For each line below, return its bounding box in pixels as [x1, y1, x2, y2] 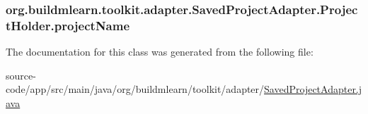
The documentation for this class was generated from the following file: [6, 44, 314, 59]
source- [6, 68, 36, 82]
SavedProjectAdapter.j [264, 82, 362, 96]
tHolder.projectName [6, 16, 130, 34]
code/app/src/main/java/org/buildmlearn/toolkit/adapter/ [6, 82, 265, 96]
